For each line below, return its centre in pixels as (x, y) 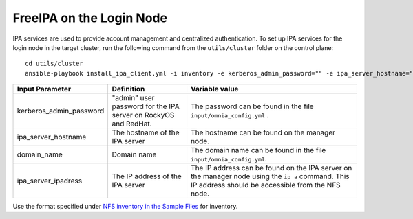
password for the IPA (146, 106)
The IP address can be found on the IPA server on (271, 168)
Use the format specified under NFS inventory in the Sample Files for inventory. (125, 207)
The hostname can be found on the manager (263, 132)
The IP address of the (147, 176)
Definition (128, 89)
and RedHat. (132, 124)
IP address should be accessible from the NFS (265, 185)
